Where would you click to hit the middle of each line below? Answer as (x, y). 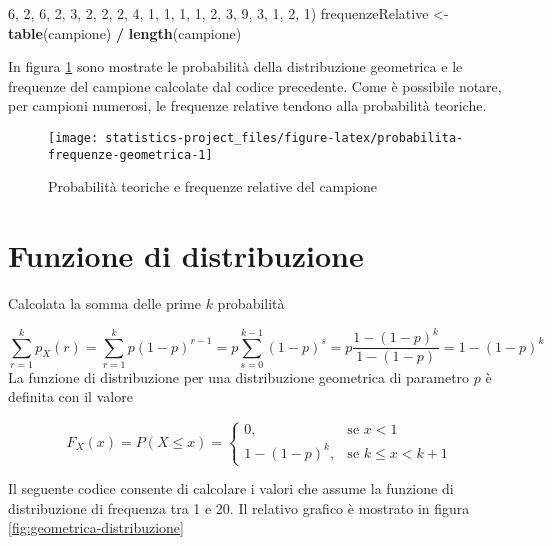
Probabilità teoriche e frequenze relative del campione (212, 186)
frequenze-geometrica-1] (130, 154)
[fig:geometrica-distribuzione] (96, 527)
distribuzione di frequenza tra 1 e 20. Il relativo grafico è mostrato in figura (239, 507)
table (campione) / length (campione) (125, 32)
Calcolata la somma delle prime (104, 303)
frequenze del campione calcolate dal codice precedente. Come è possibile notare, (255, 85)
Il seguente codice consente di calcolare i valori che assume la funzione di (231, 488)
